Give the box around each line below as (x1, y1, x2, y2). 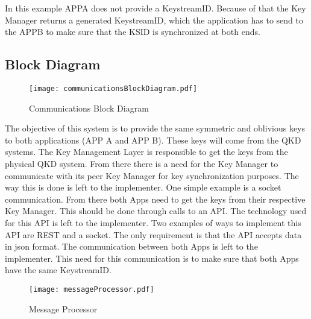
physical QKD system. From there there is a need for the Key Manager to (5, 157, 278, 170)
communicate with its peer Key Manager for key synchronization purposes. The (5, 169, 299, 182)
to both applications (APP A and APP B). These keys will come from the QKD (5, 133, 301, 146)
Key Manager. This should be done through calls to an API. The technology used (5, 204, 307, 217)
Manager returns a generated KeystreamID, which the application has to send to (5, 13, 303, 26)
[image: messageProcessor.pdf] (29, 285, 154, 294)
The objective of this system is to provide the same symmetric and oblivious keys (5, 122, 306, 134)
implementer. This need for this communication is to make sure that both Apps (5, 251, 299, 264)
